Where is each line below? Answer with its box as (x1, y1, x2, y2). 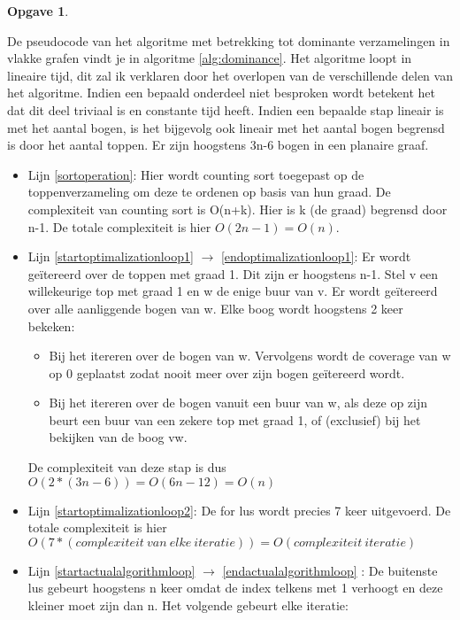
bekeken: (27, 316, 75, 335)
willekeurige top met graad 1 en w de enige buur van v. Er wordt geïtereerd (27, 282, 438, 300)
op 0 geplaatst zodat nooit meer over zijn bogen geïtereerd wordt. (49, 363, 405, 382)
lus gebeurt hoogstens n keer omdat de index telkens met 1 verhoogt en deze (27, 578, 443, 597)
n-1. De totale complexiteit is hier (27, 217, 211, 236)
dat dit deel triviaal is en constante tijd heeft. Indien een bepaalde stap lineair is (7, 100, 444, 119)
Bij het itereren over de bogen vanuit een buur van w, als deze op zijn (49, 393, 427, 412)
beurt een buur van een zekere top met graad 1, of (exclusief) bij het (49, 410, 421, 429)
